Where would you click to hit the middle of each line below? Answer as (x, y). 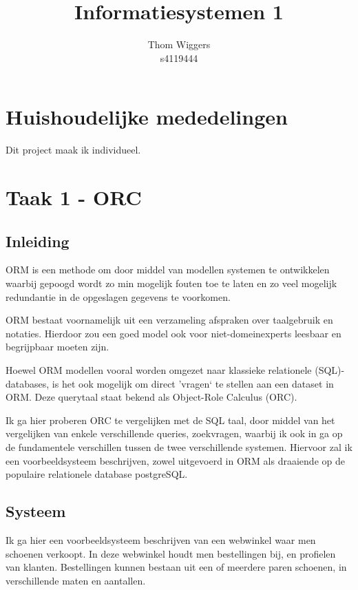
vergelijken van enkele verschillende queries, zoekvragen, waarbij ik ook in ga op (174, 433)
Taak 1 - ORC (74, 197)
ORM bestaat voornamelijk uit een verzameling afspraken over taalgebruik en (169, 320)
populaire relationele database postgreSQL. (97, 474)
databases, (28, 383)
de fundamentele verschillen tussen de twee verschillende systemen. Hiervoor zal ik (179, 446)
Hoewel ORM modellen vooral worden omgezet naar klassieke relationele (159, 369)
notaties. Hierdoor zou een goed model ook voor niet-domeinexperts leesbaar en (173, 333)
